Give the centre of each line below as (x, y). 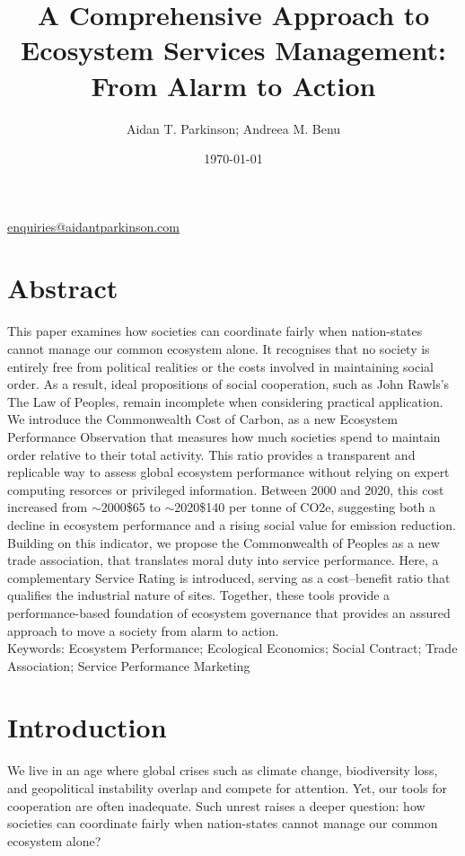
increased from (48, 507)
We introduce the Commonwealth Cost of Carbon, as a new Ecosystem (202, 419)
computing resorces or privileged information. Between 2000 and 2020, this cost (226, 489)
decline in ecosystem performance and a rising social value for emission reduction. (232, 524)
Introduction (87, 727)
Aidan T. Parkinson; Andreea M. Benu (233, 128)
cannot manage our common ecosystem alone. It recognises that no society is (219, 349)
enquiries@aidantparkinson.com (93, 226)
